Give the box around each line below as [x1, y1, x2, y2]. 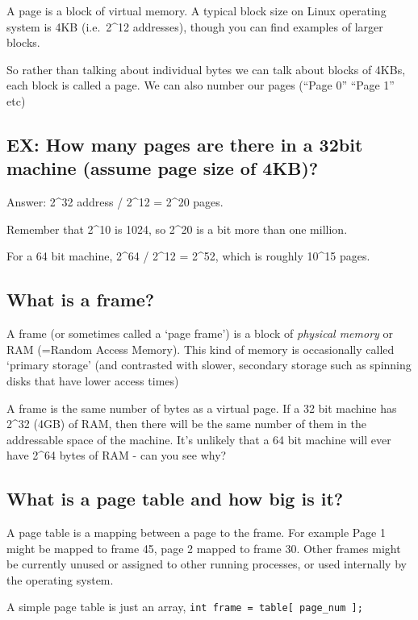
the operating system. [6, 571, 114, 588]
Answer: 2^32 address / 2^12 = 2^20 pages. [6, 193, 224, 210]
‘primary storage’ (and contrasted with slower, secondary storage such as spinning [6, 356, 412, 373]
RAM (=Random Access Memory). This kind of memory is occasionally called [6, 340, 395, 357]
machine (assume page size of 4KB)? [6, 156, 319, 181]
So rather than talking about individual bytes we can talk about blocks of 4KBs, [6, 60, 406, 77]
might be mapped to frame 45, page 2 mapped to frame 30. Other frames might [6, 539, 401, 556]
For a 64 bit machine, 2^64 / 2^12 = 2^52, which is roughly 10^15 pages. [6, 248, 370, 264]
